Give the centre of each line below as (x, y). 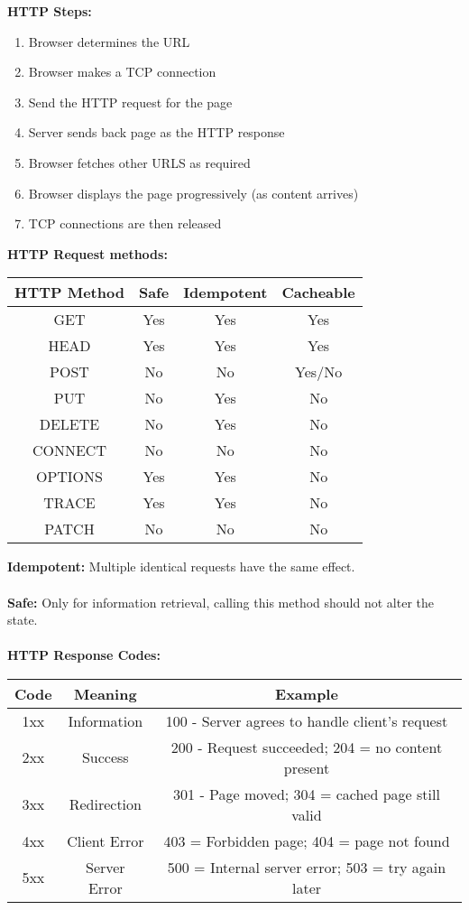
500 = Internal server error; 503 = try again (307, 867)
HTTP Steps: (50, 11)
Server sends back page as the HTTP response (156, 132)
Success (105, 757)
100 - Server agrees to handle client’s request (307, 720)
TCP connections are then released (125, 223)
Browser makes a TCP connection (122, 72)
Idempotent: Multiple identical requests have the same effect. (181, 566)
